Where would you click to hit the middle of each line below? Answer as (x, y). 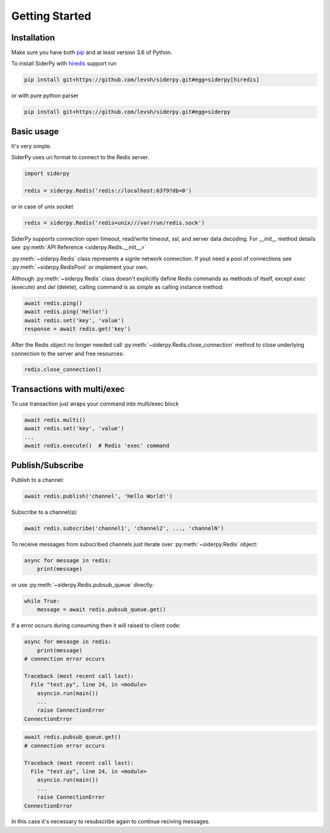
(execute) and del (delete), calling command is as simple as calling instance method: (118, 287)
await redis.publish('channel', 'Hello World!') (98, 496)
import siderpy (47, 174)
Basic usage (35, 131)
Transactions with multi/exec (68, 389)
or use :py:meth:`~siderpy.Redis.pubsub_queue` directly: (82, 584)
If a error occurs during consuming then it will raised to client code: (96, 625)
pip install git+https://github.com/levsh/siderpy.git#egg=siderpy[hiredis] (142, 80)
